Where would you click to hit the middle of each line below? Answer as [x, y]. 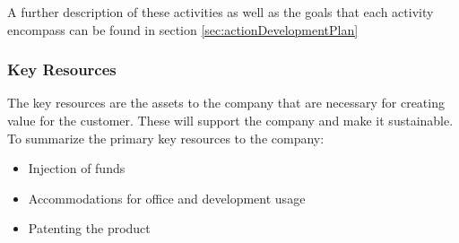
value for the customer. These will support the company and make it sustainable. [230, 120]
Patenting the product [89, 228]
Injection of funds [77, 168]
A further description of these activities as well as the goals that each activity [221, 12]
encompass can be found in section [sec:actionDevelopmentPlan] [183, 29]
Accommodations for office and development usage [167, 198]
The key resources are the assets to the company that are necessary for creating [226, 103]
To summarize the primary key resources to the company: [166, 138]
